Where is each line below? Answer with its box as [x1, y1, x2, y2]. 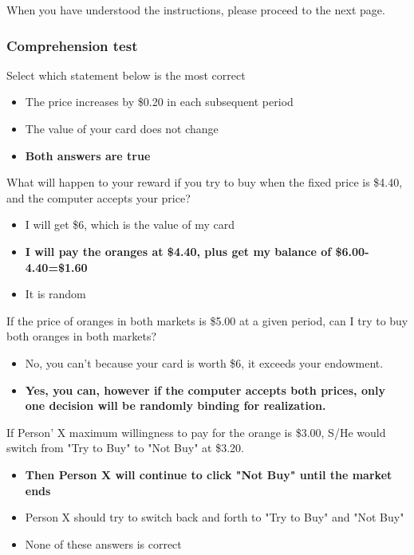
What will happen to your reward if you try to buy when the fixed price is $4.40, [6, 174, 403, 191]
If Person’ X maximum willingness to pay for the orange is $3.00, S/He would [6, 423, 386, 440]
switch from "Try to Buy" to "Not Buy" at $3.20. [6, 439, 244, 456]
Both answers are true [25, 147, 151, 163]
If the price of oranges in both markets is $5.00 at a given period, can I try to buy [6, 312, 408, 329]
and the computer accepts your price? [6, 189, 191, 206]
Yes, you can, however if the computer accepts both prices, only [25, 381, 385, 398]
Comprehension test [6, 35, 138, 55]
